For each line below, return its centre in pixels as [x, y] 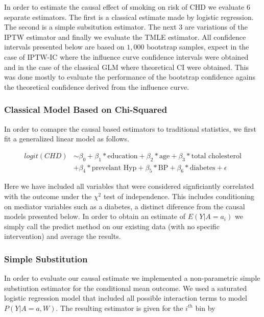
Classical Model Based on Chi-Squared [86, 109]
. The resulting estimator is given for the [119, 308]
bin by [205, 308]
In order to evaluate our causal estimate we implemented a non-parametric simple [132, 278]
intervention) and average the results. [63, 236]
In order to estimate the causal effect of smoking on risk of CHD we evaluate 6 [127, 7]
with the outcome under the [48, 196]
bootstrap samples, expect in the [198, 47]
